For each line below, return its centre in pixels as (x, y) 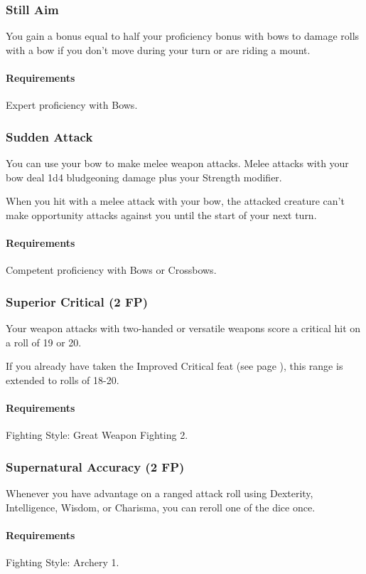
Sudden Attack (49, 136)
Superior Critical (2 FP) (77, 301)
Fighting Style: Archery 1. (63, 562)
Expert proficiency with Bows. (72, 105)
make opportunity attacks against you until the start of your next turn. (161, 214)
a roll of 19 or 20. (44, 342)
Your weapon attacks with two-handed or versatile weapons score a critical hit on (183, 328)
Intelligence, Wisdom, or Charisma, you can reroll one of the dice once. (161, 507)
